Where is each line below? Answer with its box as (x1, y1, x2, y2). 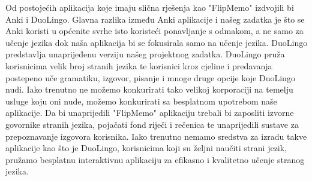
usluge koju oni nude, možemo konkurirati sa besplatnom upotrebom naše (5, 94, 277, 107)
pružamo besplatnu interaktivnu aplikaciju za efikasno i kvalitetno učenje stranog (5, 153, 305, 165)
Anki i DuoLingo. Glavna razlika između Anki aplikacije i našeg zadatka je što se (5, 13, 305, 25)
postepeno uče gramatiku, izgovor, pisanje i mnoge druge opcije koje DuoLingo (5, 71, 295, 84)
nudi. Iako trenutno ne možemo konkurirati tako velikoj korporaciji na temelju (5, 83, 293, 96)
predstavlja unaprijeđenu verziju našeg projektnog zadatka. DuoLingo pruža (5, 48, 285, 60)
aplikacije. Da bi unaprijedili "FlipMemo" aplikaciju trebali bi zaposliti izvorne (5, 106, 294, 119)
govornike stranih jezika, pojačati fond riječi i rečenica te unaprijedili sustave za (5, 118, 299, 130)
